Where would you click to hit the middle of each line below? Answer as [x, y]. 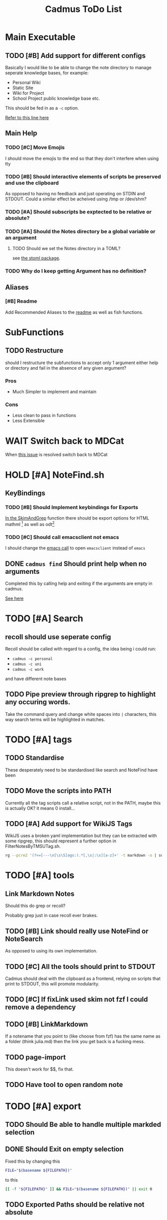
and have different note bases [36, 678]
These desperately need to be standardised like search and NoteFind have [82, 770]
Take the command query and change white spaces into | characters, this [81, 714]
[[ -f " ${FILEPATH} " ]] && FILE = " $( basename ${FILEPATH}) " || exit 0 [79, 1189]
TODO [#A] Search [44, 618]
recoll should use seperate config [58, 637]
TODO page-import [36, 1057]
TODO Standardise [35, 758]
